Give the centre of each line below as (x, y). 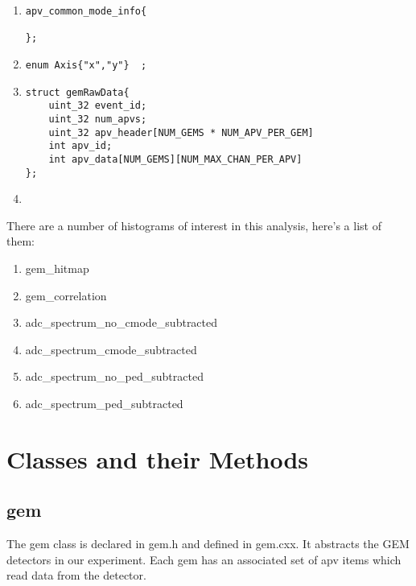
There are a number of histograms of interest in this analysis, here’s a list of (194, 225)
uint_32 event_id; (98, 106)
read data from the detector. (76, 575)
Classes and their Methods (158, 458)
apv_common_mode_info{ (86, 11)
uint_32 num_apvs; (98, 119)
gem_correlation (66, 295)
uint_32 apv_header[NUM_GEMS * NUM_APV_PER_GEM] (181, 132)
